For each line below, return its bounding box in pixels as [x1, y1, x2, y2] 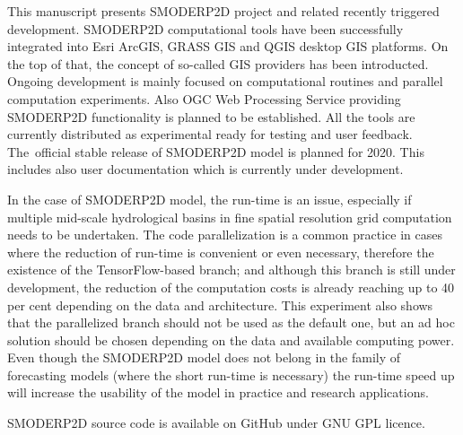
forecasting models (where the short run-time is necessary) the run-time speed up [7, 365, 455, 384]
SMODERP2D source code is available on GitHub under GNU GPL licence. [7, 413, 425, 432]
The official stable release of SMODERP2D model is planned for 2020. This [7, 142, 424, 161]
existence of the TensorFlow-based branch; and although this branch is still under [7, 260, 456, 279]
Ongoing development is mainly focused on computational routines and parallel [7, 72, 443, 91]
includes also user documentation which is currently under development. [7, 160, 404, 178]
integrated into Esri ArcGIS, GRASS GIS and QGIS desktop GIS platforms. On [7, 37, 449, 56]
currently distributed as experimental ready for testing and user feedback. [7, 125, 413, 144]
